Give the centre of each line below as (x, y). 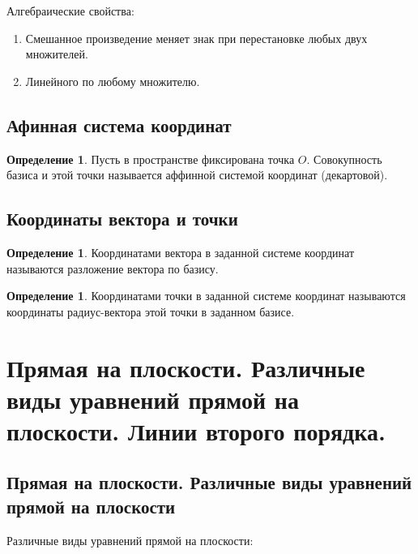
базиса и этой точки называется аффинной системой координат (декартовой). (197, 175)
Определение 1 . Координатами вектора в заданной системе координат (181, 252)
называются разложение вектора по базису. (113, 268)
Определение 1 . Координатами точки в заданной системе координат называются (206, 296)
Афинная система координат (119, 125)
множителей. (57, 54)
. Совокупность (344, 159)
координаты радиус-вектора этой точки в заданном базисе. (151, 311)
